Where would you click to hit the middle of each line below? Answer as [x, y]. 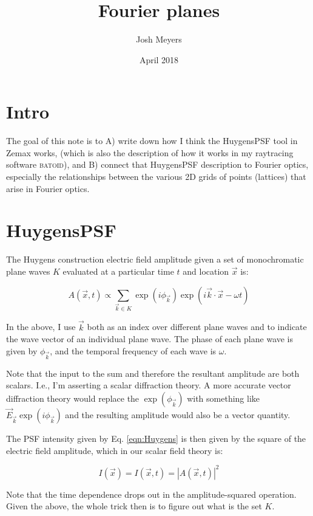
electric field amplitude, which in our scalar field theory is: [115, 450]
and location [206, 271]
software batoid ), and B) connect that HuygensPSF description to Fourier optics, [157, 164]
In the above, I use [41, 327]
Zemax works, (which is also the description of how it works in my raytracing [150, 152]
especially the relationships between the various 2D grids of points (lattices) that [156, 177]
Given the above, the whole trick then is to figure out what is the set [134, 506]
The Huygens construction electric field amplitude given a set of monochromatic [155, 259]
